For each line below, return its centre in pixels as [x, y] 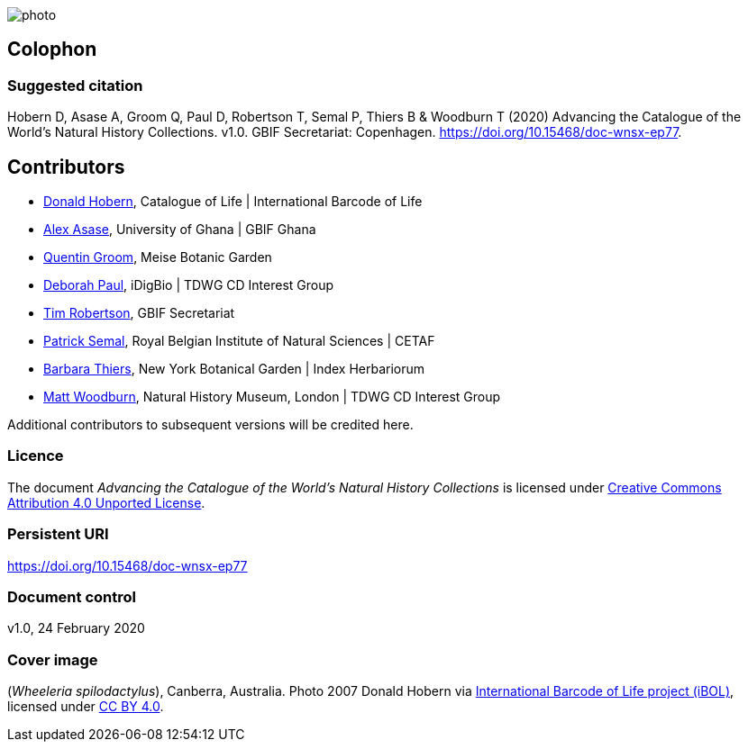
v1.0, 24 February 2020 [76, 628]
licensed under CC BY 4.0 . [86, 707]
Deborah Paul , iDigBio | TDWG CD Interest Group [189, 285]
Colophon [52, 50]
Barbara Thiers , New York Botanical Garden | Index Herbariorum [234, 369]
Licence [36, 456]
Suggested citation [75, 85]
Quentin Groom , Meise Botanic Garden [158, 257]
